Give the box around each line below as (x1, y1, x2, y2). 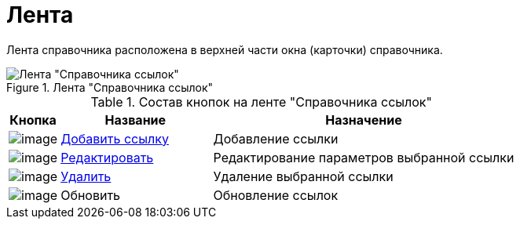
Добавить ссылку (60, 130, 169, 147)
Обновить (60, 187, 121, 203)
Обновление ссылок (213, 187, 339, 203)
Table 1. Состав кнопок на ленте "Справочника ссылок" (90, 93, 432, 110)
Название (104, 111, 167, 128)
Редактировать (60, 149, 154, 165)
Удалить (60, 168, 112, 184)
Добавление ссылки (213, 130, 339, 147)
